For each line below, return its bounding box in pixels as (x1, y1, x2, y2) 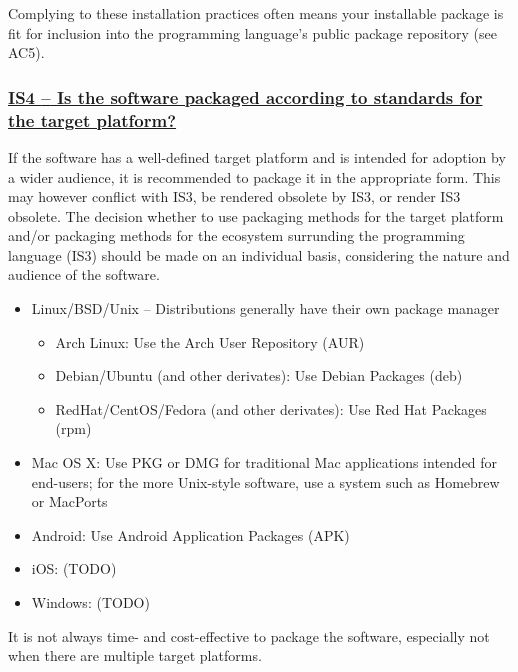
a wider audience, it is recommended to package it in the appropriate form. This (8, 166, 501, 187)
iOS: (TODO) (31, 558, 117, 579)
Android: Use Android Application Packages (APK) (31, 524, 350, 545)
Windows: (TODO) (31, 592, 150, 613)
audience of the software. (8, 264, 160, 285)
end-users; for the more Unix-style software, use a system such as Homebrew (31, 471, 500, 492)
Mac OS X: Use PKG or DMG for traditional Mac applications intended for (31, 452, 498, 473)
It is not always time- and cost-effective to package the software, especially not (8, 625, 490, 646)
